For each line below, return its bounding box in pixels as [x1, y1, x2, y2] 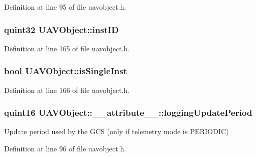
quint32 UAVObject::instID [4, 23, 119, 36]
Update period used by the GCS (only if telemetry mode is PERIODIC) [4, 126, 229, 137]
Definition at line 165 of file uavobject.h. [4, 43, 130, 53]
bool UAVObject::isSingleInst [4, 65, 127, 77]
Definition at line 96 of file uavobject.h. [4, 143, 126, 154]
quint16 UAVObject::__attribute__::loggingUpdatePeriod [4, 106, 252, 119]
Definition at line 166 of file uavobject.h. [4, 84, 130, 95]
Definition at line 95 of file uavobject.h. [4, 2, 126, 12]
